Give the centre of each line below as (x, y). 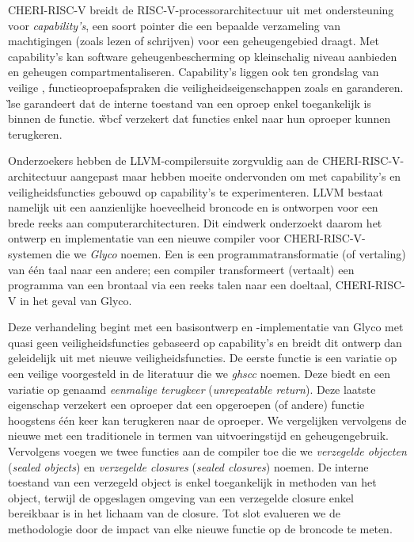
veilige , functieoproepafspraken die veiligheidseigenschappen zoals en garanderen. (206, 87)
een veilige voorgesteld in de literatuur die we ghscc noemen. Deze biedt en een (199, 374)
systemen (30, 253)
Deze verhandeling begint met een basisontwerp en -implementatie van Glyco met (206, 327)
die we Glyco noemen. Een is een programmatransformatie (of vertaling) (231, 253)
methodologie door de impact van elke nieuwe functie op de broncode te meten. (200, 529)
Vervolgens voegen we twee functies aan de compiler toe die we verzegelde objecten (207, 451)
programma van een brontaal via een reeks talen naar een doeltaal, (170, 285)
